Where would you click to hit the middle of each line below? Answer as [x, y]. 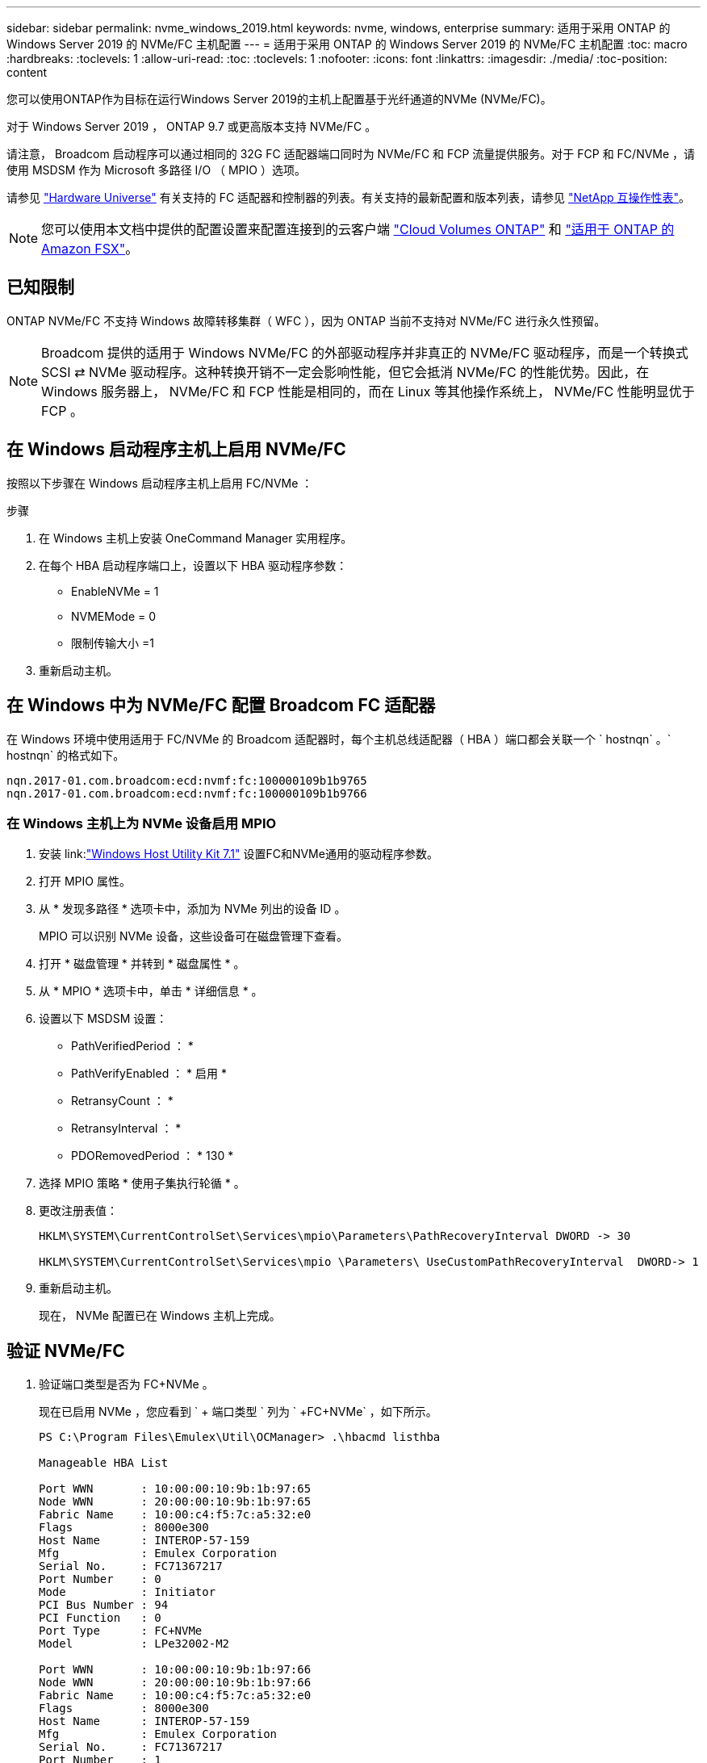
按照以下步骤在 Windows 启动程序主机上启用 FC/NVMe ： [160, 483]
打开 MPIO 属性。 [85, 881]
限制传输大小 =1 [113, 643]
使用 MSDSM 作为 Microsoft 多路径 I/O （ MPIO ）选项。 [156, 170]
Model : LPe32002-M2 [134, 1644]
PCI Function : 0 [100, 1618]
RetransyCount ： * [122, 1101]
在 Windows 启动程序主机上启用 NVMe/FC [176, 450]
